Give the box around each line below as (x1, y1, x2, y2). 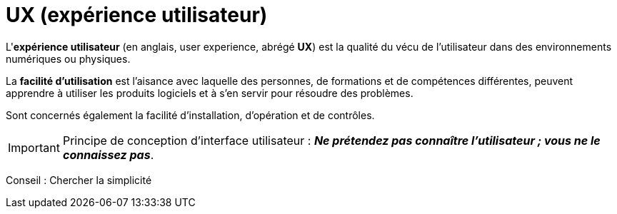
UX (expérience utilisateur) (6, 3, 268, 27)
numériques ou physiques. (6, 52, 131, 65)
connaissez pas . (62, 147, 154, 162)
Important (8, 140, 60, 155)
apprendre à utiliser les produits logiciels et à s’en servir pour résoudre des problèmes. (6, 86, 413, 99)
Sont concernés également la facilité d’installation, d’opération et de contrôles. (6, 108, 375, 121)
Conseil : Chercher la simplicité (6, 173, 152, 186)
